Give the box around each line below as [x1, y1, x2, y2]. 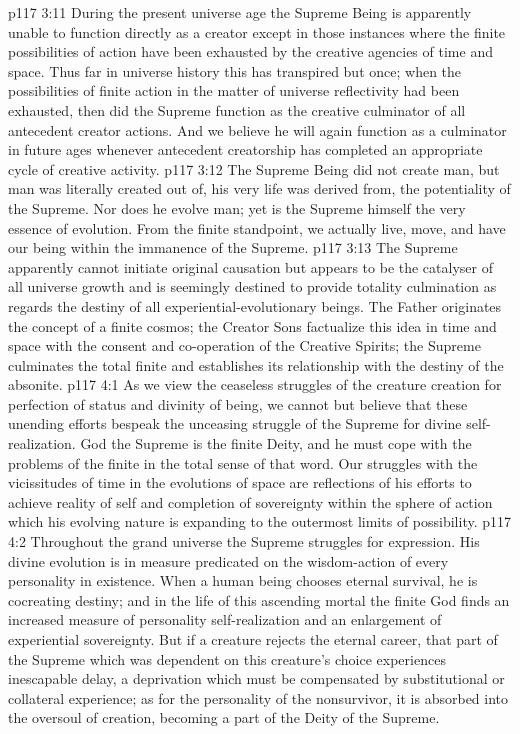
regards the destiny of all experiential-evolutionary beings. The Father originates [8, 295, 502, 316]
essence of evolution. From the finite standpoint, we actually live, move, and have [8, 217, 506, 238]
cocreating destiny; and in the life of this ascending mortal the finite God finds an [8, 589, 510, 610]
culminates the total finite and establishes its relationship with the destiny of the [8, 354, 504, 375]
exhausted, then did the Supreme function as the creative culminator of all [8, 99, 466, 120]
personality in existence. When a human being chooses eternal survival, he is [8, 570, 478, 591]
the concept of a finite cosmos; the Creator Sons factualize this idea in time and [8, 315, 497, 336]
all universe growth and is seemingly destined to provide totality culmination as [8, 276, 497, 297]
